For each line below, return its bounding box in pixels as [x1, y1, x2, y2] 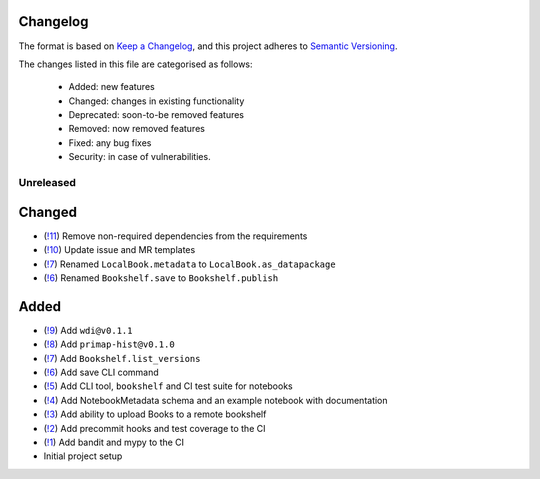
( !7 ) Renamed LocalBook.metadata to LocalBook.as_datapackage [43, 258, 336, 270]
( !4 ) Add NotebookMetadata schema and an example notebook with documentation [43, 394, 389, 406]
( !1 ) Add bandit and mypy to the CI [43, 436, 185, 448]
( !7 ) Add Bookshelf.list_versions [43, 352, 201, 364]
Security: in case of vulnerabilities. [68, 151, 211, 163]
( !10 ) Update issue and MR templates [43, 244, 196, 256]
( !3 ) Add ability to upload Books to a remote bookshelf [43, 408, 267, 420]
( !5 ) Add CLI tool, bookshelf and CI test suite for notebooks [43, 380, 294, 392]
